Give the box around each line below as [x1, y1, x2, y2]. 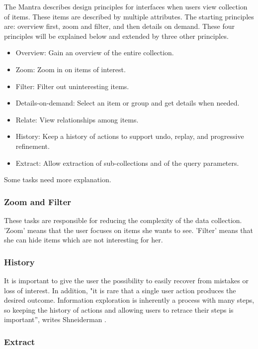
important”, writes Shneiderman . [4, 314, 106, 325]
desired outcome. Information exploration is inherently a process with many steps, [4, 295, 255, 305]
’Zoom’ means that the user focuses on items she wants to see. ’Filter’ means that [4, 225, 253, 235]
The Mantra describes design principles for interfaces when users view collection [4, 1, 248, 11]
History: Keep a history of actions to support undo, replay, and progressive [15, 131, 244, 141]
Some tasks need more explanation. [4, 174, 111, 185]
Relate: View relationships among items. [15, 114, 139, 124]
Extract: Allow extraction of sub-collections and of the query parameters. [15, 157, 239, 168]
